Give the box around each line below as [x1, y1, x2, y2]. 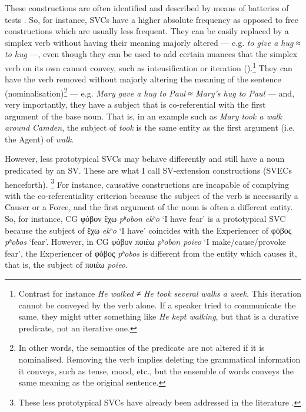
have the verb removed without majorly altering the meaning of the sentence [5, 73, 281, 85]
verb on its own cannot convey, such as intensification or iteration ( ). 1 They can [5, 59, 292, 74]
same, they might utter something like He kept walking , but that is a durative [18, 310, 299, 323]
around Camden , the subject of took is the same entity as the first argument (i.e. [5, 121, 295, 134]
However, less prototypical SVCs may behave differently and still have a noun [5, 152, 285, 165]
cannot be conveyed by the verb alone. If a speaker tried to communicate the [18, 298, 296, 311]
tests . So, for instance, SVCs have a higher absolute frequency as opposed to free [5, 13, 298, 25]
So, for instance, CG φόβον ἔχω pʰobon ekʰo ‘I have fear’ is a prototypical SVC [5, 212, 286, 225]
